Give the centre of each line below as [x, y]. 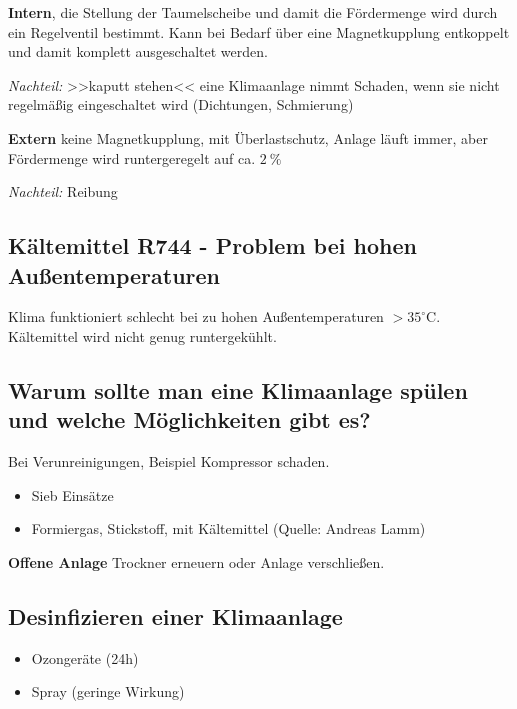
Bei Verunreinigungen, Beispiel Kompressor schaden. [169, 461]
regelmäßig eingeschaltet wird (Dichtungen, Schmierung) [181, 104]
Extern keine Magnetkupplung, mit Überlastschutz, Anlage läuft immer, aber [248, 137]
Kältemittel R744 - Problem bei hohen [212, 245]
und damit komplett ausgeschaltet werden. [138, 51]
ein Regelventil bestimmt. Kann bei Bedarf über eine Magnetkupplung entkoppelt [259, 31]
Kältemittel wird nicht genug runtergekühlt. [142, 335]
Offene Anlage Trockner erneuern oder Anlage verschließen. [196, 561]
